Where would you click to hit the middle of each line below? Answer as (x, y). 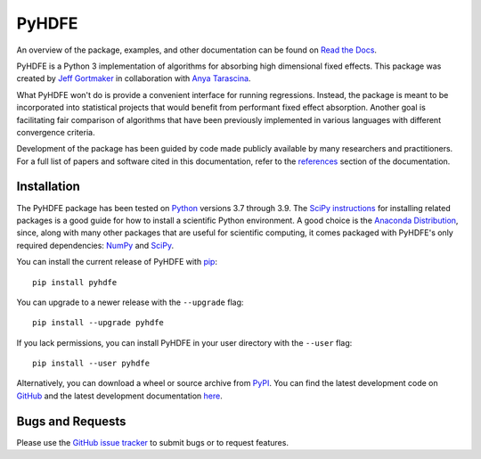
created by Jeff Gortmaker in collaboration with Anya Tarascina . (134, 78)
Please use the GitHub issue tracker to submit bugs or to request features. (153, 442)
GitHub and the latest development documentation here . (119, 396)
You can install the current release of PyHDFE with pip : (117, 262)
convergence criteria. (56, 132)
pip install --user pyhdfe (91, 364)
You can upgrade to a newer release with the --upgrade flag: (130, 302)
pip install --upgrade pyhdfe (98, 323)
